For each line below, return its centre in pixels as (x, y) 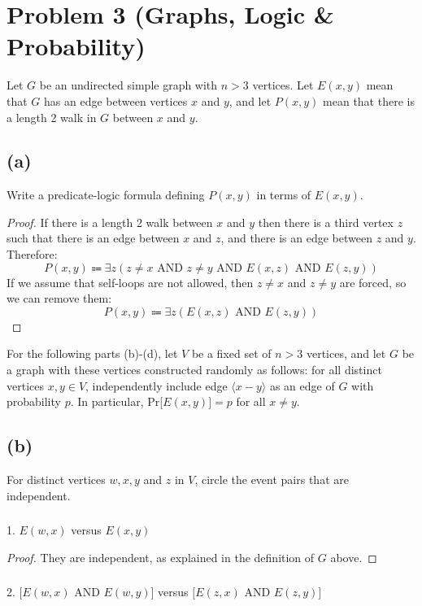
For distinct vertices (56, 480)
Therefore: (32, 254)
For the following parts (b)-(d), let (92, 353)
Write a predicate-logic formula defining (106, 195)
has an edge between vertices (116, 100)
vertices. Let (283, 85)
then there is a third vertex (326, 222)
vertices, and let (346, 353)
